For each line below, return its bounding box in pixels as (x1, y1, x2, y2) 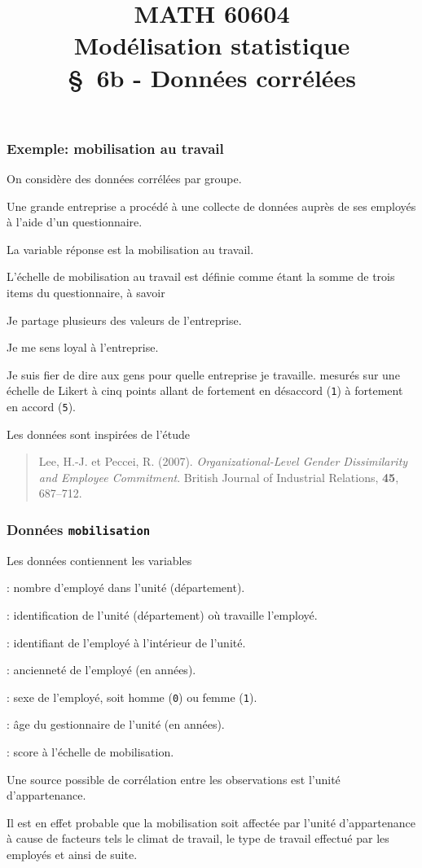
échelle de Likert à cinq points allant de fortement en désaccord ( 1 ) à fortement (7, 382, 403, 399)
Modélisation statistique (73, 28, 350, 62)
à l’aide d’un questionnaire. (7, 213, 143, 230)
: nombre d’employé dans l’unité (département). (7, 579, 245, 596)
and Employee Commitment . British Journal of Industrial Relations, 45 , (38, 468, 399, 485)
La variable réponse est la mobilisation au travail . (7, 240, 254, 257)
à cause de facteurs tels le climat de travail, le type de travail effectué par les (7, 830, 389, 847)
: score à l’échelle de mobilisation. (7, 743, 174, 761)
